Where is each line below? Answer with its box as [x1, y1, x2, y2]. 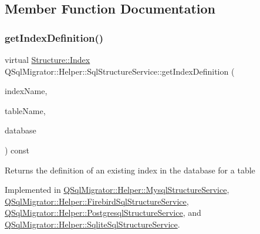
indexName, [5, 85, 48, 97]
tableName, [5, 104, 46, 116]
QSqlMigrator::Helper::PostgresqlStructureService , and [5, 206, 201, 219]
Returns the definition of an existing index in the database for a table [5, 163, 255, 176]
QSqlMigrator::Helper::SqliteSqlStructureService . [5, 218, 180, 230]
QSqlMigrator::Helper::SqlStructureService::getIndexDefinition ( [5, 65, 235, 77]
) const [5, 143, 30, 156]
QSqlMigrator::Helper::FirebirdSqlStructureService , [5, 195, 189, 207]
